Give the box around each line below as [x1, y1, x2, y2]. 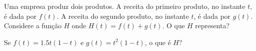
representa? [195, 20, 230, 31]
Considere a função [4, 20, 62, 31]
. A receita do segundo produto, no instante [56, 10, 189, 21]
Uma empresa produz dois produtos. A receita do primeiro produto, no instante [4, 1, 246, 11]
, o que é [145, 37, 171, 47]
